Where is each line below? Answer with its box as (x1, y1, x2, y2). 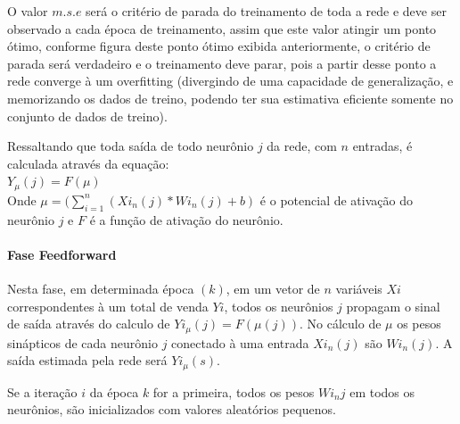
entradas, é (352, 137, 413, 155)
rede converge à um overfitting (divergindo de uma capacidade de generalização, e (7, 71, 454, 90)
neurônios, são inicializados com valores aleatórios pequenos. (7, 400, 336, 419)
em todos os (349, 382, 415, 401)
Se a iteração (7, 382, 78, 401)
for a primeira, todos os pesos (152, 382, 315, 401)
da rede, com (267, 137, 337, 155)
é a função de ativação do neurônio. (89, 210, 283, 229)
